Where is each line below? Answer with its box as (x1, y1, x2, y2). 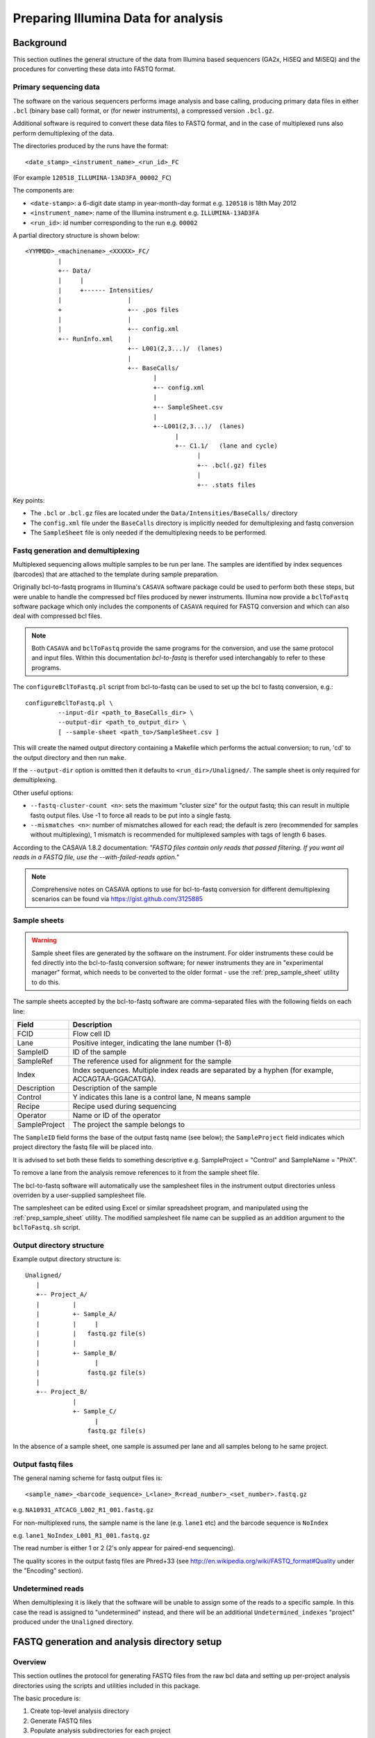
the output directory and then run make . (12, 753, 126, 761)
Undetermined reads (12, 1584, 85, 1593)
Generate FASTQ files (30, 1716, 92, 1725)
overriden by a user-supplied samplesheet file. (12, 1191, 147, 1199)
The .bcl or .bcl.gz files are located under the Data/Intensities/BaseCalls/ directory (30, 509, 298, 517)
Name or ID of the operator (72, 1110, 161, 1120)
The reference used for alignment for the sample (72, 1056, 232, 1066)
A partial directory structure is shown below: (12, 231, 140, 239)
